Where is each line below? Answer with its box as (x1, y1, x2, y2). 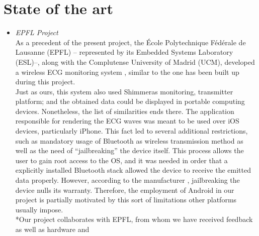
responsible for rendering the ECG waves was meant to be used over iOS (15, 115, 239, 126)
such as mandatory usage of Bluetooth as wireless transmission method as (15, 135, 243, 146)
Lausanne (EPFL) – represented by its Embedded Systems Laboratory (15, 47, 233, 57)
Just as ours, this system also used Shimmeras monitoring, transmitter (15, 86, 233, 96)
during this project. (15, 76, 75, 87)
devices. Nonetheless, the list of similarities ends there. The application (15, 105, 234, 116)
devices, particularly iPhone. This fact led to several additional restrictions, (15, 126, 248, 136)
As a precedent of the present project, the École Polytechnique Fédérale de (15, 37, 246, 47)
